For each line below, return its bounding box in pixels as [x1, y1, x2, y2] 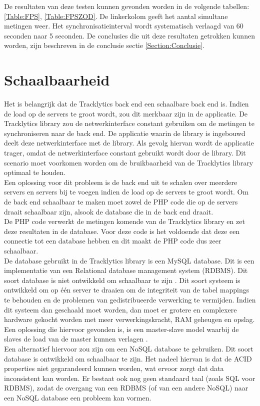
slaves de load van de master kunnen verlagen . [4, 333, 148, 344]
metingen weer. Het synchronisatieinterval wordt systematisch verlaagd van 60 [4, 20, 243, 31]
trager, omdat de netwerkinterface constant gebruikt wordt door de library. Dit [4, 147, 246, 158]
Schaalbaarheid [4, 69, 110, 90]
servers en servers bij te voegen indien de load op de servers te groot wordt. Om [4, 186, 249, 197]
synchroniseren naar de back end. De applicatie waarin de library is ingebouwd [4, 127, 245, 138]
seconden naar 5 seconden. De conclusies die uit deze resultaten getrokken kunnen [4, 30, 255, 40]
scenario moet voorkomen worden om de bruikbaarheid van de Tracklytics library [4, 157, 253, 167]
